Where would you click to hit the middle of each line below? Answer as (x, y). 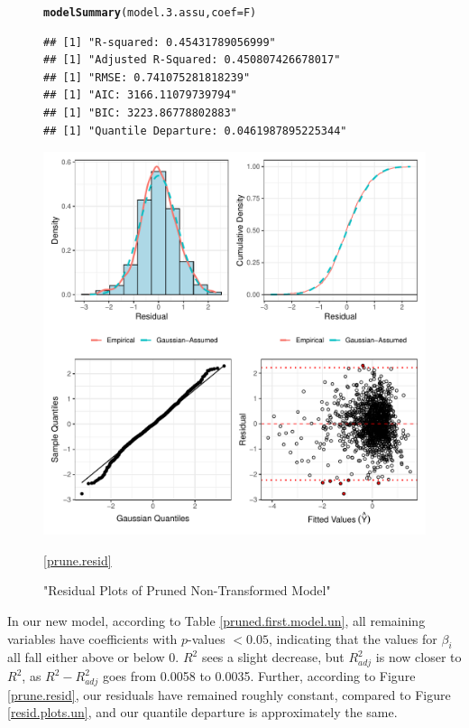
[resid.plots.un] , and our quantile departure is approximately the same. (202, 712)
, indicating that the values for (353, 638)
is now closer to (418, 657)
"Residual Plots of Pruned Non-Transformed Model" (187, 590)
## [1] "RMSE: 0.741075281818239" (147, 77)
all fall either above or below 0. (93, 657)
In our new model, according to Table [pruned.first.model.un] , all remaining (216, 621)
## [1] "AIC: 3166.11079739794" (140, 95)
